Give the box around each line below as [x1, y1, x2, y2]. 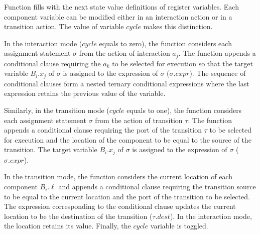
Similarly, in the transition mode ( [4, 105, 109, 115]
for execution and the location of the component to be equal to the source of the [4, 134, 251, 145]
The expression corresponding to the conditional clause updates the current [4, 201, 236, 211]
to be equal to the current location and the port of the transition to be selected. [4, 191, 250, 201]
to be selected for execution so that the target [112, 58, 253, 68]
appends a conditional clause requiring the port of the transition [4, 125, 202, 135]
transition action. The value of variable [4, 21, 124, 32]
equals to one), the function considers [126, 105, 242, 115]
